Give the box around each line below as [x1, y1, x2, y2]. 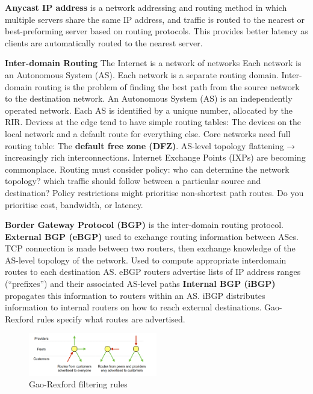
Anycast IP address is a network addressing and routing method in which [5, 1, 287, 13]
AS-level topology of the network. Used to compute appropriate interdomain [5, 253, 287, 266]
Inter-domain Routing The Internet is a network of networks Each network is [5, 57, 302, 69]
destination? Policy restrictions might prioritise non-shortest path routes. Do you [5, 186, 304, 199]
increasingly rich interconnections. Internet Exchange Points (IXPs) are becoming [5, 151, 306, 164]
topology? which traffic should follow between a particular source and [5, 174, 261, 187]
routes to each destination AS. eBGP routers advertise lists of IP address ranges [5, 265, 301, 278]
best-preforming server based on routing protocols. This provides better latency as [5, 25, 308, 37]
